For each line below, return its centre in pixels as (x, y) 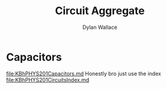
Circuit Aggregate (100, 11)
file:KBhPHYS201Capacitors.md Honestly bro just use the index (84, 73)
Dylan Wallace (100, 27)
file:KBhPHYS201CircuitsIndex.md (48, 80)
